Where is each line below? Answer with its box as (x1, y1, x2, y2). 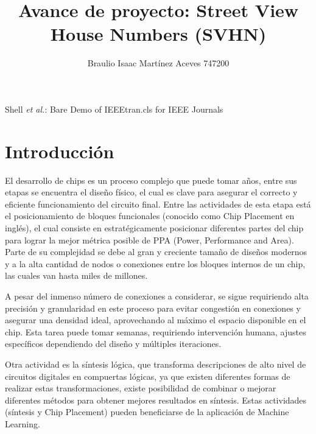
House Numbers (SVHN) (50, 21, 267, 46)
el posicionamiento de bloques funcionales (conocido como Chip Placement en (5, 209, 295, 222)
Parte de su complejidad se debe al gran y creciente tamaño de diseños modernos (5, 245, 307, 258)
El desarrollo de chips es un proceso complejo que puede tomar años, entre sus (5, 173, 297, 186)
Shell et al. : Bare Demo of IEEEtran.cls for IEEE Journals (5, 102, 223, 115)
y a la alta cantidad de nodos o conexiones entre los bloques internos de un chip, (5, 257, 306, 270)
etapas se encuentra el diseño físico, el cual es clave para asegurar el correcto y (5, 186, 298, 198)
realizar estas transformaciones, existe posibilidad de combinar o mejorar (5, 382, 276, 394)
